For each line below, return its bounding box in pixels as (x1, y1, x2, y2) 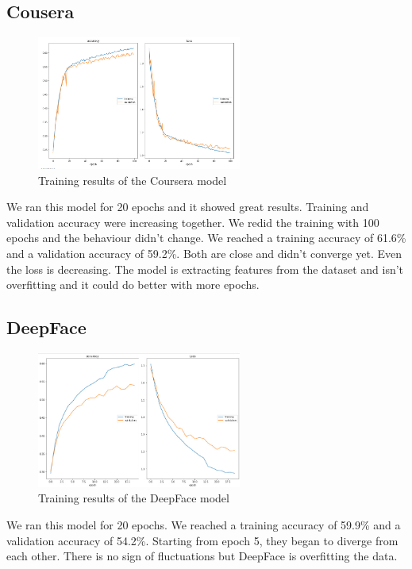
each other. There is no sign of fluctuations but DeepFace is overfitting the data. (6, 548, 398, 564)
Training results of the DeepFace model (38, 490, 229, 506)
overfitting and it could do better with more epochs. (6, 276, 260, 293)
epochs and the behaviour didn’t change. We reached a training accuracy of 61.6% (6, 229, 406, 246)
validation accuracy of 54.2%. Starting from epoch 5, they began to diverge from (6, 532, 399, 548)
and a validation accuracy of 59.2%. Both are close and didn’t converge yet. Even (6, 245, 402, 262)
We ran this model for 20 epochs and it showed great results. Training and (6, 198, 369, 215)
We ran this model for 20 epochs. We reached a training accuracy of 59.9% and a (6, 516, 401, 532)
